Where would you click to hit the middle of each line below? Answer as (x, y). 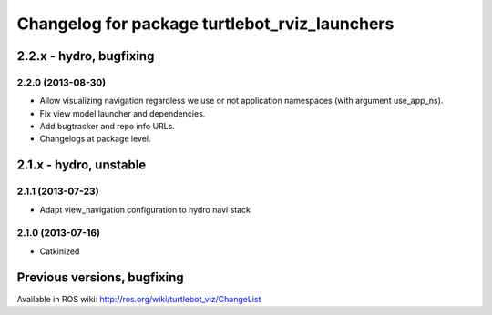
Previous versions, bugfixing (100, 277)
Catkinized (60, 251)
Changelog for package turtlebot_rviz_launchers (205, 24)
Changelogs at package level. (95, 139)
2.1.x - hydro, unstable (82, 165)
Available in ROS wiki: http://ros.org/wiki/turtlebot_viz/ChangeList (139, 299)
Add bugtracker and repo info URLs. (107, 127)
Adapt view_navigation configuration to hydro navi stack (145, 209)
